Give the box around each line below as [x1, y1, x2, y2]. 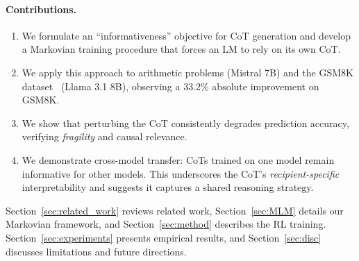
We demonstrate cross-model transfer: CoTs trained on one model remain [22, 152, 335, 167]
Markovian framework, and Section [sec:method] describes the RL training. [6, 217, 326, 231]
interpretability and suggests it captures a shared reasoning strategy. [22, 180, 314, 194]
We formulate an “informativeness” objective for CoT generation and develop [22, 28, 351, 42]
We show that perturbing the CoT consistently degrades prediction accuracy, [22, 115, 349, 130]
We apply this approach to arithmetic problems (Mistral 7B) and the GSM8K [22, 65, 353, 79]
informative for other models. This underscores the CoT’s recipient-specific [22, 166, 340, 180]
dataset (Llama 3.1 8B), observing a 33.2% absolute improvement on [22, 78, 319, 93]
